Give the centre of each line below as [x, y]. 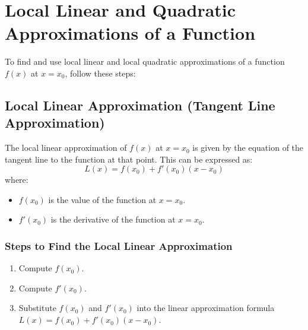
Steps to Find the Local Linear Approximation [119, 245]
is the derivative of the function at [113, 219]
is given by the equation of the [248, 147]
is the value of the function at [102, 199]
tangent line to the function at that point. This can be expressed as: [129, 159]
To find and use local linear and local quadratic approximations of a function [145, 61]
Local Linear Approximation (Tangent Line [140, 105]
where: [17, 180]
